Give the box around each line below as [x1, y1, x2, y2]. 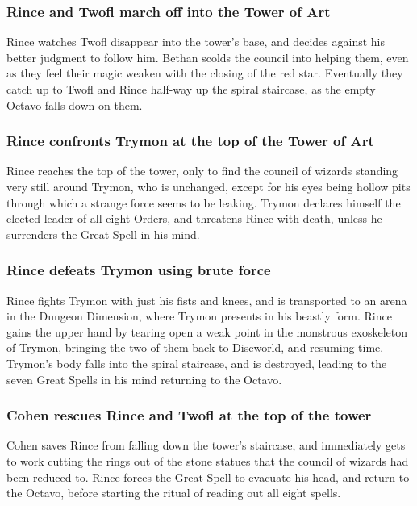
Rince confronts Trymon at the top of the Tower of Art [6, 131, 374, 151]
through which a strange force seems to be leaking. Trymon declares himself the [6, 194, 401, 211]
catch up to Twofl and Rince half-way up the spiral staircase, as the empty [6, 81, 376, 97]
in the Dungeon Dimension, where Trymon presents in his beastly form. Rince [6, 307, 392, 324]
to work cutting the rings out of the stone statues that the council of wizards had [6, 452, 409, 469]
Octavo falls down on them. [6, 96, 143, 113]
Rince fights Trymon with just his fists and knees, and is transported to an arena [6, 291, 407, 308]
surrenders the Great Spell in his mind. [6, 225, 200, 242]
